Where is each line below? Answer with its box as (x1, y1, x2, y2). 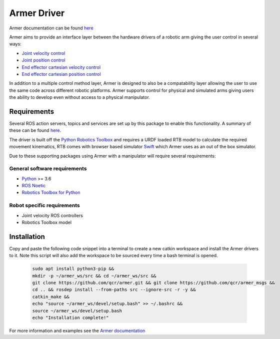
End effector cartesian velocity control (21, 64, 101, 70)
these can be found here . (9, 127, 61, 133)
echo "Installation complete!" (32, 315, 109, 321)
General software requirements (9, 165, 87, 172)
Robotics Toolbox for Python (21, 190, 80, 196)
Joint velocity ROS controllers (21, 212, 83, 218)
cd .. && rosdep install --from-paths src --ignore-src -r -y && (32, 287, 196, 293)
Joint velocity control (21, 50, 65, 56)
